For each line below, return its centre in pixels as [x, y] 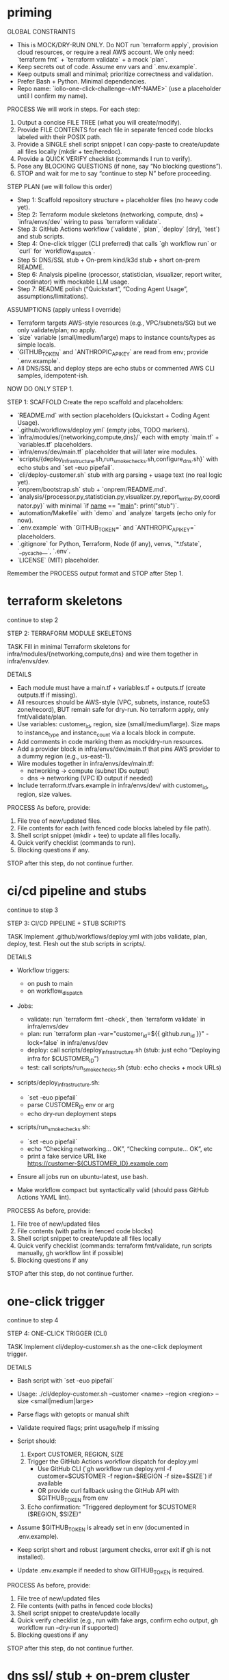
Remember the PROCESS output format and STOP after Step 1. [95, 573]
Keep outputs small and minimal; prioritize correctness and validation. [115, 74]
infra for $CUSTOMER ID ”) [63, 1060]
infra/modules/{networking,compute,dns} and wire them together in [103, 654]
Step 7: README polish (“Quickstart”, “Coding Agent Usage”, [102, 288]
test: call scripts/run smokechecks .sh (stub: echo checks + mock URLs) [124, 1068]
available [50, 1483]
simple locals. [36, 345]
